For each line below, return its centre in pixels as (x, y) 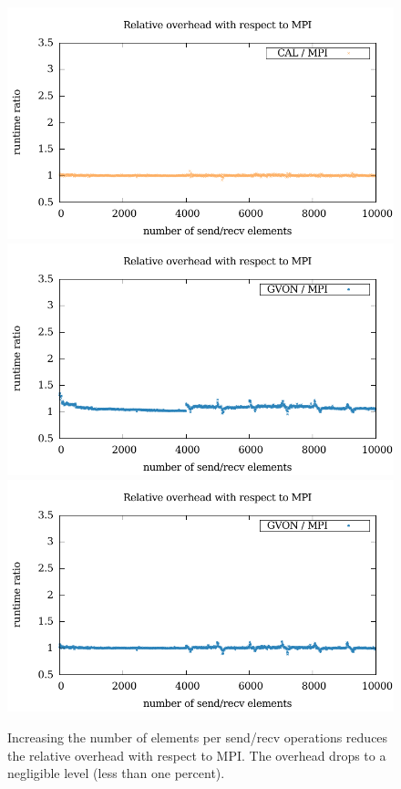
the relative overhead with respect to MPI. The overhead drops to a (197, 755)
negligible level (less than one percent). (116, 773)
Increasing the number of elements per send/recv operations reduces (198, 737)
